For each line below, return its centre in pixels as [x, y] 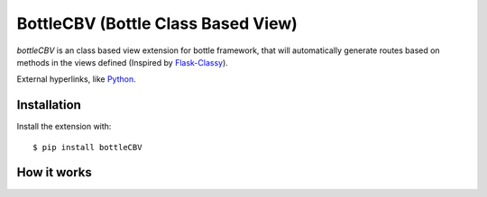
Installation [49, 105]
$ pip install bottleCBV [87, 147]
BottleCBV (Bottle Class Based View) [157, 23]
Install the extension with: [64, 127]
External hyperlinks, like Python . [76, 79]
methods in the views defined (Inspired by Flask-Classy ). [123, 62]
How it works [54, 172]
